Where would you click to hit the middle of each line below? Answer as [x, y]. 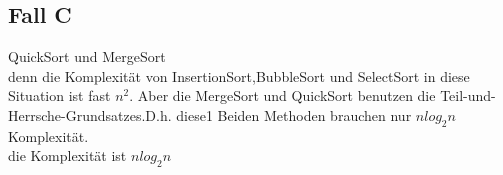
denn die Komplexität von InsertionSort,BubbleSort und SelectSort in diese [239, 75]
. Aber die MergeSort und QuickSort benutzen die [282, 95]
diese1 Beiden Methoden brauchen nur [294, 114]
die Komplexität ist [67, 155]
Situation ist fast [59, 95]
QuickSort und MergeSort [87, 56]
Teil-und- [468, 95]
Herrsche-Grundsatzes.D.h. [90, 114]
